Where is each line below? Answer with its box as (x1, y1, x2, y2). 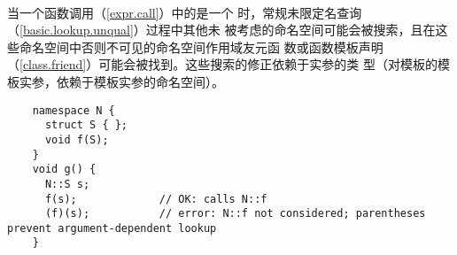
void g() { (32, 163, 97, 176)
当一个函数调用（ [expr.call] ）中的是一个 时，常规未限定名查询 (7, 3, 362, 21)
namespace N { (32, 104, 115, 117)
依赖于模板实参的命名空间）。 (56, 72, 224, 90)
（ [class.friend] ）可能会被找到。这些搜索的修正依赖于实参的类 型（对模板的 (7, 55, 438, 73)
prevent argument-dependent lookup (7, 221, 217, 235)
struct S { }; (44, 119, 128, 132)
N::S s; (44, 177, 90, 190)
